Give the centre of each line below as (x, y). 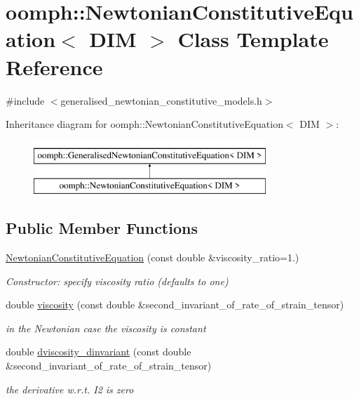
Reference (54, 66)
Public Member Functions (102, 228)
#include (25, 100)
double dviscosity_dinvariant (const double (99, 352)
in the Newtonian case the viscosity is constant (106, 328)
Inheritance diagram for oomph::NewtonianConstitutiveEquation (144, 124)
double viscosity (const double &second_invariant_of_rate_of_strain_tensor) (175, 305)
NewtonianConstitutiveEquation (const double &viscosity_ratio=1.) (153, 257)
